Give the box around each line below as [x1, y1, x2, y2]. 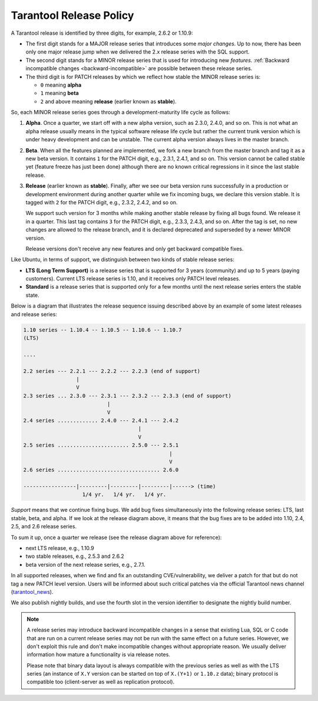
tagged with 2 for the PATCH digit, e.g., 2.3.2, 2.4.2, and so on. [25, 199, 178, 206]
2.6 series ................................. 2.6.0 [23, 467, 179, 474]
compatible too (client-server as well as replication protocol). [26, 678, 175, 686]
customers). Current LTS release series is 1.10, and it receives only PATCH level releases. [25, 275, 241, 282]
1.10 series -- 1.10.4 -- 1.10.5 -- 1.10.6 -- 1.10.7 [23, 326, 182, 333]
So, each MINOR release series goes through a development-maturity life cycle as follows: [11, 109, 231, 116]
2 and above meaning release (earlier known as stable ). [40, 98, 177, 105]
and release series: [11, 310, 57, 318]
